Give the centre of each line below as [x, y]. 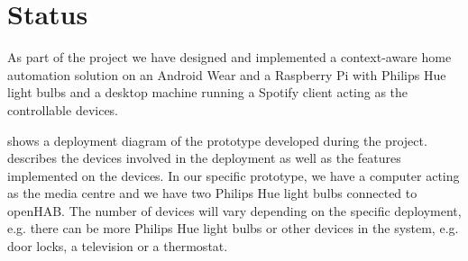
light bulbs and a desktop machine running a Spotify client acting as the [208, 92]
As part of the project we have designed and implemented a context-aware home [229, 57]
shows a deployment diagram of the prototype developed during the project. [217, 140]
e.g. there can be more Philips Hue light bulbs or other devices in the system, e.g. [233, 228]
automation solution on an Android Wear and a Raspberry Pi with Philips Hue [227, 74]
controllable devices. [63, 109]
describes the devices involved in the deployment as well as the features [204, 158]
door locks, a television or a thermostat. [118, 246]
